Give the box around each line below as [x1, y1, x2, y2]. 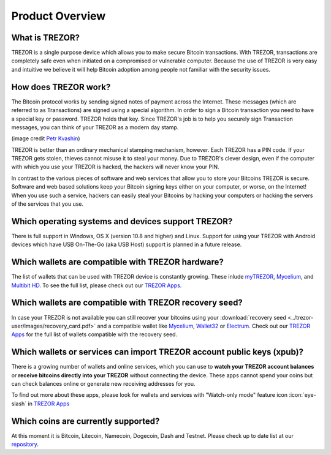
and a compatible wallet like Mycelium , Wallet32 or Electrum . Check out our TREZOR [97, 322, 311, 329]
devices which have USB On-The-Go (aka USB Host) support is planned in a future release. [11, 241, 242, 248]
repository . [11, 441, 39, 448]
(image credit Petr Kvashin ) [11, 135, 80, 142]
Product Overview [11, 9, 106, 23]
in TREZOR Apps [28, 400, 70, 407]
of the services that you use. [11, 200, 84, 208]
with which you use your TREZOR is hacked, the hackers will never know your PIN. [11, 163, 219, 171]
